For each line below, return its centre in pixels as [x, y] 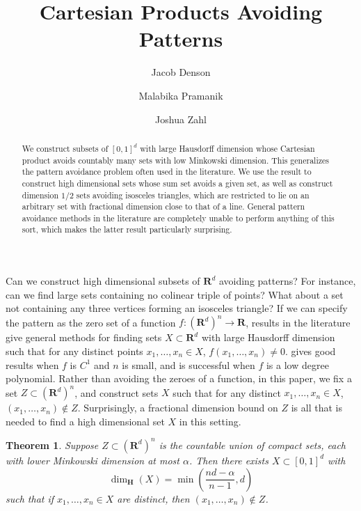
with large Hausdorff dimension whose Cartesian [227, 148]
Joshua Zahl [181, 119]
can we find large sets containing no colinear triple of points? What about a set [175, 294]
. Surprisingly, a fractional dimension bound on [178, 408]
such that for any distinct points [74, 351]
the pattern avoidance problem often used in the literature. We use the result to [167, 172]
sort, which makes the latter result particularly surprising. [127, 229]
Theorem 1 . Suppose [52, 445]
